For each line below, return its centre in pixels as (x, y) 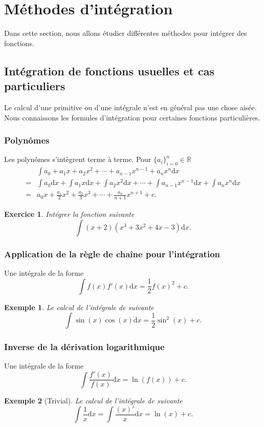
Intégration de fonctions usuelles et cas (109, 70)
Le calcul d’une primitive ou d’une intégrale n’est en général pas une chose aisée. (130, 107)
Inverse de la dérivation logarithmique (84, 347)
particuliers (35, 86)
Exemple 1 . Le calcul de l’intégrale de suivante (79, 307)
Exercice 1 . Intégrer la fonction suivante (69, 214)
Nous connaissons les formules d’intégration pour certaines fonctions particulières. (132, 117)
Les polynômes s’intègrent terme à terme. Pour (78, 159)
